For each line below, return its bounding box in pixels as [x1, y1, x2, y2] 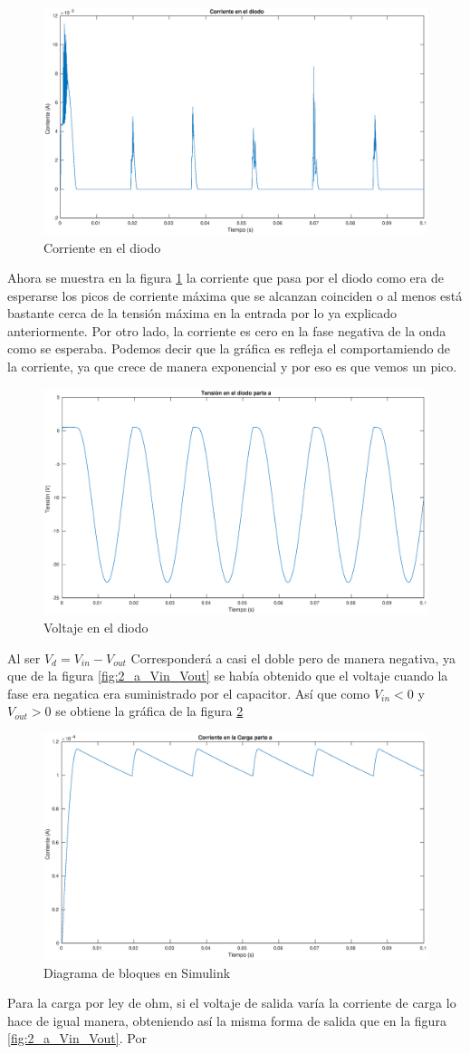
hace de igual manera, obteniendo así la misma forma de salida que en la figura [7, 1010, 446, 1030]
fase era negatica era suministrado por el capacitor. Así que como [7, 683, 370, 702]
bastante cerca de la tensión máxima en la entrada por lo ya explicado [7, 304, 397, 323]
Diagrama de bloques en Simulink [43, 962, 231, 981]
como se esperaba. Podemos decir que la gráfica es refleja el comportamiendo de [7, 339, 451, 358]
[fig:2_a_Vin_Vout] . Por [7, 1029, 147, 1048]
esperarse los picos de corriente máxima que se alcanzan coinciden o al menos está [7, 285, 463, 305]
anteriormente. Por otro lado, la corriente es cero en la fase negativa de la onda [7, 321, 446, 340]
